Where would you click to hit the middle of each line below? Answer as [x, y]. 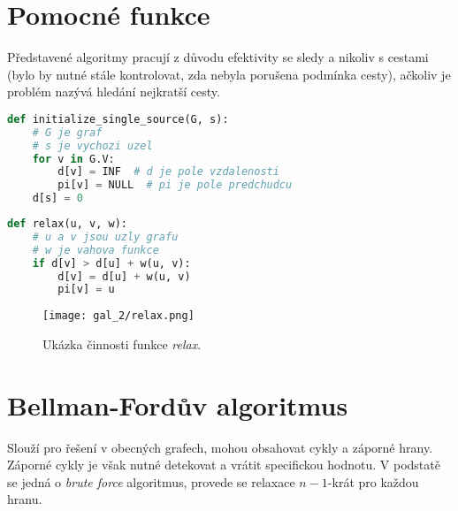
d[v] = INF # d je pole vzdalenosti [168, 172]
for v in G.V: [73, 159]
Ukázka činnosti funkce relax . [122, 343]
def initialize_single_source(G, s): [118, 119]
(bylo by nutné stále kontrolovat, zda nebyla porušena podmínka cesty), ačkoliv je [229, 74]
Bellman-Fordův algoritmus [178, 404]
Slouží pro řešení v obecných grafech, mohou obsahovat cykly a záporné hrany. [220, 447]
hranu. [25, 499]
